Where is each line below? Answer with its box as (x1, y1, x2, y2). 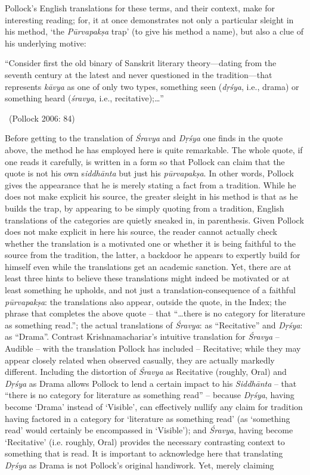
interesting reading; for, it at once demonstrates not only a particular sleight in (5, 13, 294, 26)
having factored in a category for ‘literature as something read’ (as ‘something (5, 412, 290, 424)
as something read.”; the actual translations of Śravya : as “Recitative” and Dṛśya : (5, 318, 303, 331)
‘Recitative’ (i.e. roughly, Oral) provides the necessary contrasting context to (5, 435, 285, 448)
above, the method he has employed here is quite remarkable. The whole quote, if (5, 143, 303, 156)
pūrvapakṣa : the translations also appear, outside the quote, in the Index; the (5, 295, 286, 308)
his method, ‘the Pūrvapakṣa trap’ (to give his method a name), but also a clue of (5, 25, 303, 38)
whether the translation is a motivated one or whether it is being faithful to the (5, 237, 296, 249)
